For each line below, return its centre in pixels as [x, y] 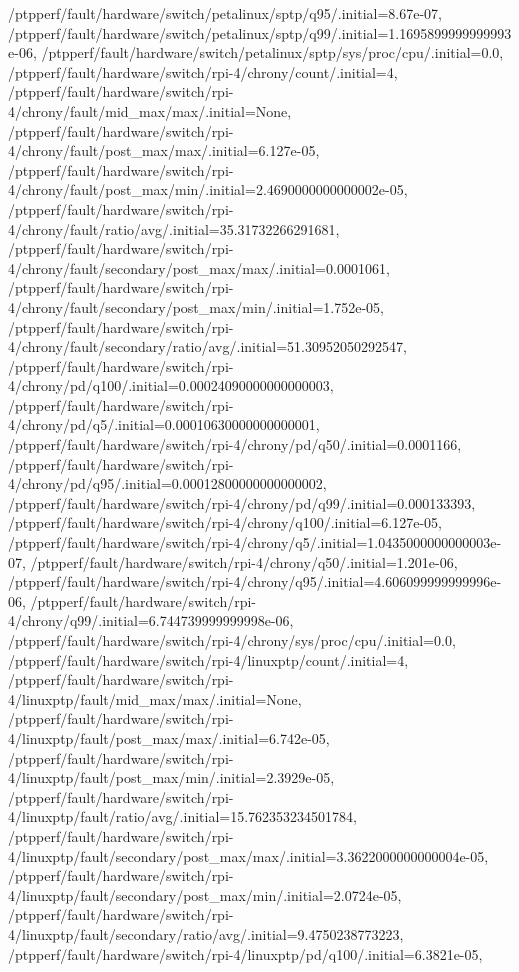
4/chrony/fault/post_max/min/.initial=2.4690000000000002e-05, [208, 189]
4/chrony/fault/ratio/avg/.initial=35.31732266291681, [174, 228]
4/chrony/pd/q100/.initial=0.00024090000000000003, [171, 385]
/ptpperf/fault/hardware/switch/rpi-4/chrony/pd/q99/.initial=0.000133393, [242, 502]
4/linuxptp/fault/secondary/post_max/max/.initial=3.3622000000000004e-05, [248, 855]
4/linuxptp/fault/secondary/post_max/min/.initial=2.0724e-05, [205, 894]
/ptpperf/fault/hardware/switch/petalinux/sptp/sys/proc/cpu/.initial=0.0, [272, 52]
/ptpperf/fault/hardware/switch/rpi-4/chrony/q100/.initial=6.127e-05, [225, 522]
